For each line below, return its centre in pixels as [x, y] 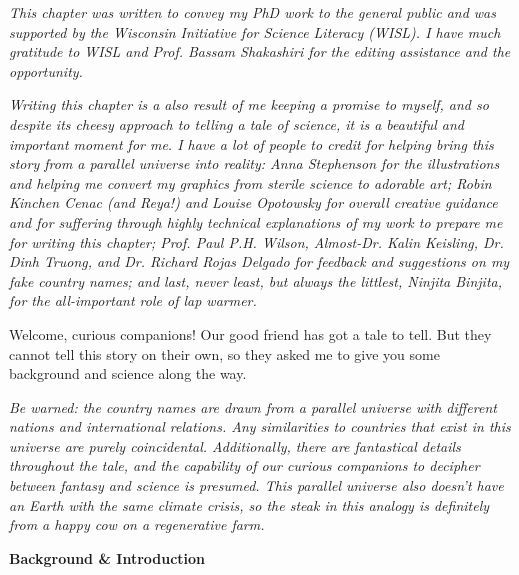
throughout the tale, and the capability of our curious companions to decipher [244, 465]
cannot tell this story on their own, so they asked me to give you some [224, 353]
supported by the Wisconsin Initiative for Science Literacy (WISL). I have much [255, 31]
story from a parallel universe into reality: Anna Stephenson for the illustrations [254, 163]
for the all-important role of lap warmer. [133, 300]
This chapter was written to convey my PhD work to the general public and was [253, 12]
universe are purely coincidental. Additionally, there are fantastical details [235, 445]
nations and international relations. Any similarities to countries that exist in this [260, 426]
